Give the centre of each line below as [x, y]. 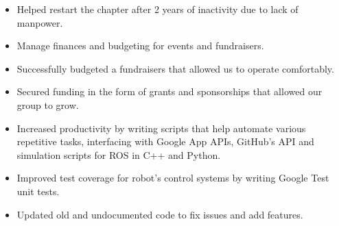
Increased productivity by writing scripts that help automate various [161, 128]
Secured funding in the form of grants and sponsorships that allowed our [169, 91]
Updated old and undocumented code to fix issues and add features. [160, 214]
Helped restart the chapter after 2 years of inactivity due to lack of [157, 9]
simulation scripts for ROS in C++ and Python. [119, 154]
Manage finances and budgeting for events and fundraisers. [140, 46]
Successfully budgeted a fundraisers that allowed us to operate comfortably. [175, 68]
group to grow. [48, 104]
